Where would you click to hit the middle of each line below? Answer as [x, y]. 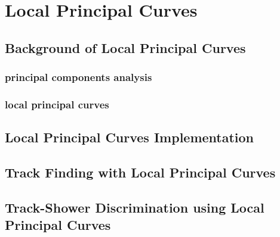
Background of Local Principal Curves [125, 47]
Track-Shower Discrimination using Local [135, 207]
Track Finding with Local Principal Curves [140, 172]
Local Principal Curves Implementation [130, 137]
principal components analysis [79, 77]
